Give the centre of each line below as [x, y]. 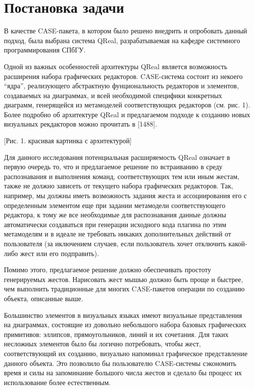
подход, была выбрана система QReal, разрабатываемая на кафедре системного [122, 40]
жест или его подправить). [60, 253]
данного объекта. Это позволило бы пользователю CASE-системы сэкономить [120, 363]
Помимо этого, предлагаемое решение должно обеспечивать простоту [108, 270]
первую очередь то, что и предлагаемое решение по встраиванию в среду [113, 167]
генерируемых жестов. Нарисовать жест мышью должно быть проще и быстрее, [124, 279]
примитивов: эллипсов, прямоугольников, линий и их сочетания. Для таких [116, 334]
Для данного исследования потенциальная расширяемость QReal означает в [117, 157]
